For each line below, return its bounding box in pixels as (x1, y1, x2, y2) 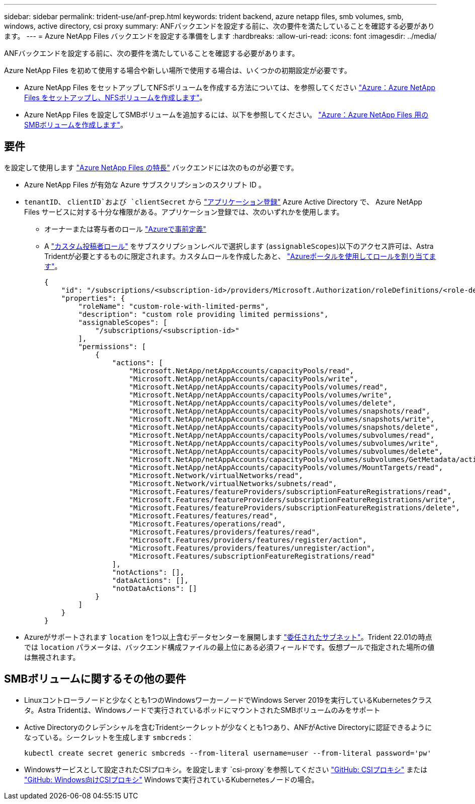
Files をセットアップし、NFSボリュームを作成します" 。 (24, 93, 207, 102)
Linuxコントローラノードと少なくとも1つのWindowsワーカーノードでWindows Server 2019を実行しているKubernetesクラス (24, 695, 432, 704)
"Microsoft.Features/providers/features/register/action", (129, 535, 367, 544)
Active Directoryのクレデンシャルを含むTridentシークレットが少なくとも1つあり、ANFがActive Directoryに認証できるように (24, 722, 432, 731)
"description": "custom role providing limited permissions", (78, 310, 329, 318)
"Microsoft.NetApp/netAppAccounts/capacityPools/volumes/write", (129, 390, 392, 399)
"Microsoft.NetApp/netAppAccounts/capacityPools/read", (129, 366, 354, 375)
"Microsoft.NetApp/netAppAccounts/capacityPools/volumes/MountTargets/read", (129, 463, 443, 472)
